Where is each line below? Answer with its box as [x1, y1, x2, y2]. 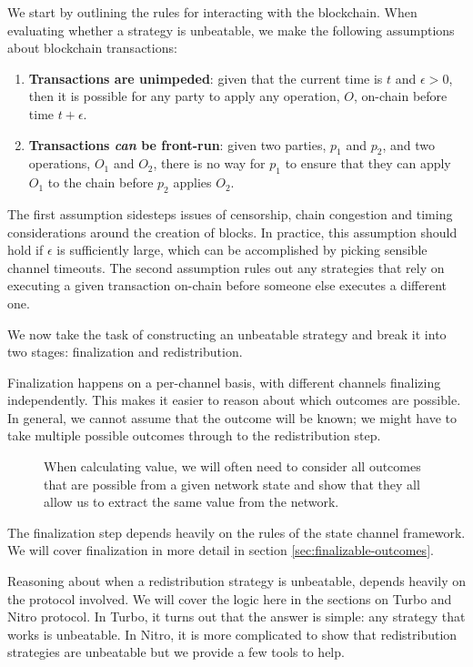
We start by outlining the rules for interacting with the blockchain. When [7, 3, 418, 21]
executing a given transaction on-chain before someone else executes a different [7, 276, 447, 295]
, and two [382, 135, 435, 154]
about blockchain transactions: [7, 38, 177, 57]
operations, [28, 154, 91, 173]
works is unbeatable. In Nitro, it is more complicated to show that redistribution [7, 624, 458, 643]
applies [173, 173, 212, 192]
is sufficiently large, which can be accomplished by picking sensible [56, 240, 428, 259]
